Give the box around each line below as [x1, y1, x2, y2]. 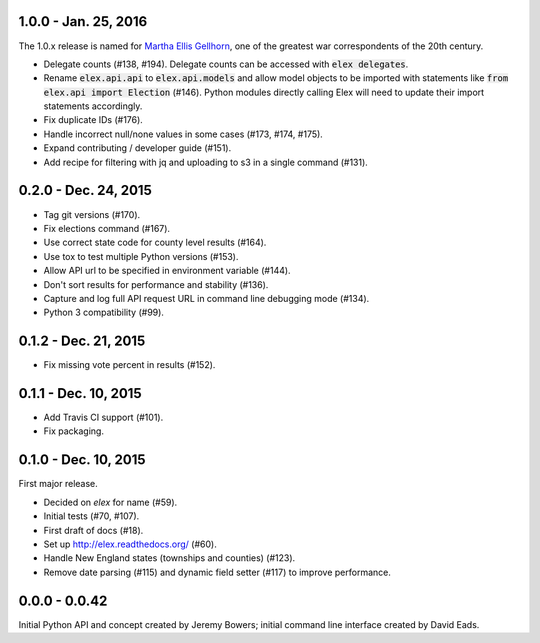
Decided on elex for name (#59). [43, 496, 178, 508]
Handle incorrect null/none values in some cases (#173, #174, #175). [43, 128, 324, 140]
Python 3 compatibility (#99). [43, 306, 165, 319]
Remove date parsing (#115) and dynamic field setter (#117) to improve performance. [43, 566, 392, 578]
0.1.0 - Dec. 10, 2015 [18, 451, 146, 469]
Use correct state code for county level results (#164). [43, 236, 267, 249]
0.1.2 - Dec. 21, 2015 [18, 333, 146, 350]
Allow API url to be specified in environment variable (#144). [43, 265, 291, 277]
